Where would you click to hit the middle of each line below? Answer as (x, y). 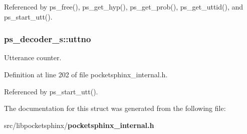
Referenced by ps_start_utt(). (51, 91)
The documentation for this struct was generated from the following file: (115, 108)
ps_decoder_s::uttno (48, 39)
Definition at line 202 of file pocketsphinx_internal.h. (86, 74)
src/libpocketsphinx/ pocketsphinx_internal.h (79, 125)
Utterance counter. (33, 57)
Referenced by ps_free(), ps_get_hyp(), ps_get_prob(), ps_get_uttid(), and (124, 7)
